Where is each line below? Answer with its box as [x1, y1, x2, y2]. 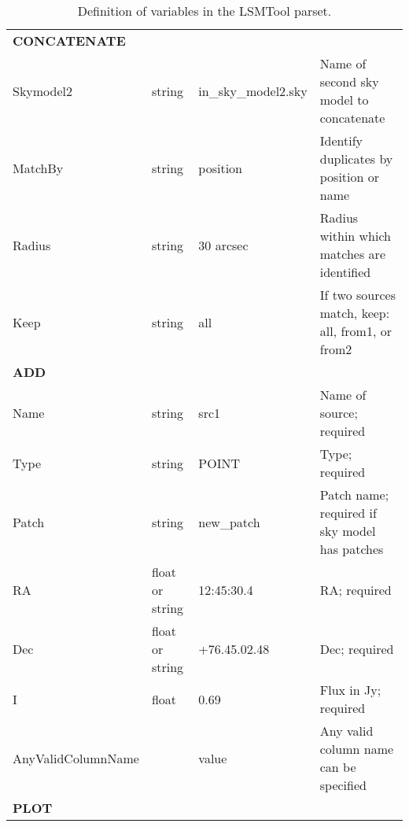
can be [319, 758, 356, 776]
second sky [319, 72, 379, 90]
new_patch [198, 512, 260, 531]
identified [319, 263, 371, 281]
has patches [319, 540, 384, 558]
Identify [319, 131, 363, 150]
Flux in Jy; [319, 681, 381, 699]
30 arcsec [198, 235, 249, 254]
